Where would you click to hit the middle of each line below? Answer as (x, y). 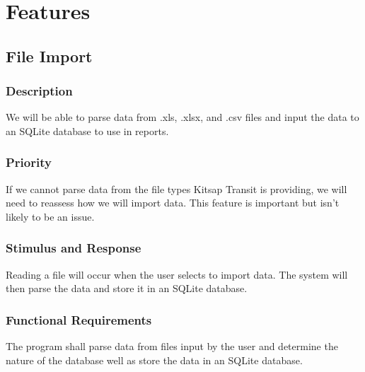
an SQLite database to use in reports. (87, 130)
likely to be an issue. (50, 216)
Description (39, 91)
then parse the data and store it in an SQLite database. (127, 288)
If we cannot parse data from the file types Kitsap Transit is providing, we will (176, 188)
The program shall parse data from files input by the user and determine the (172, 346)
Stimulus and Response (74, 248)
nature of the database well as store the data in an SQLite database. (154, 360)
